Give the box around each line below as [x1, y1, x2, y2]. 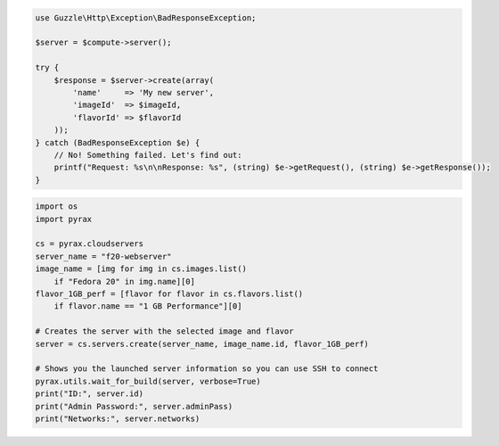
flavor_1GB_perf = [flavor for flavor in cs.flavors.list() [35, 288, 304, 299]
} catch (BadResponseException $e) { [35, 137, 200, 147]
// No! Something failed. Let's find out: [53, 150, 242, 160]
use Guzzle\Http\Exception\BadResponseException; [35, 12, 257, 22]
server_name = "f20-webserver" [35, 251, 173, 261]
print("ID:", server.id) [35, 389, 144, 399]
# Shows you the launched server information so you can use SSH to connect [35, 364, 379, 374]
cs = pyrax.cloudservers [35, 239, 144, 249]
